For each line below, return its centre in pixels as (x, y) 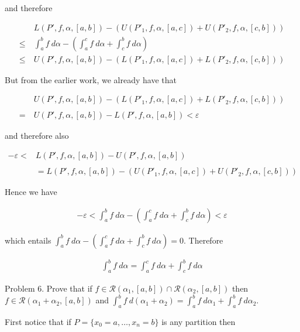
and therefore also (37, 136)
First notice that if (38, 321)
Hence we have (31, 192)
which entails (28, 240)
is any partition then (199, 321)
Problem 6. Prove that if (49, 288)
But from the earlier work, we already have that (91, 79)
